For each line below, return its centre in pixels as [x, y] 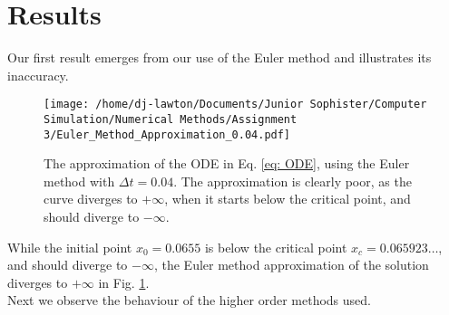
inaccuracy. [38, 75]
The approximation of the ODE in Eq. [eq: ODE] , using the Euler [227, 163]
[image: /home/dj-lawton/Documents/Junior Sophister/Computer [235, 105]
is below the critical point [276, 247]
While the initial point [70, 247]
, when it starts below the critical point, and [288, 199]
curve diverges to [91, 199]
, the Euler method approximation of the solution [291, 265]
